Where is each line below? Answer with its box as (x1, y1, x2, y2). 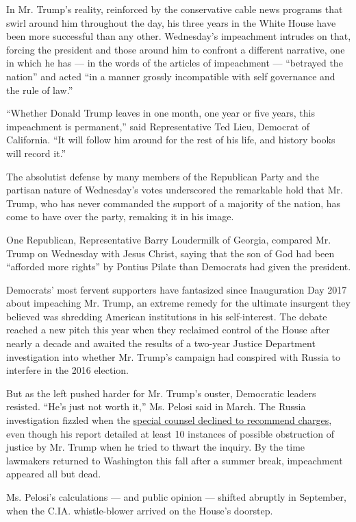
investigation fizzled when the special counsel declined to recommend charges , (6, 413, 332, 427)
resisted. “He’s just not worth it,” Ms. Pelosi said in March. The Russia (6, 399, 306, 414)
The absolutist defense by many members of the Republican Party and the (6, 169, 319, 183)
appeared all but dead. (6, 466, 101, 481)
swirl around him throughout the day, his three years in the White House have (6, 15, 336, 29)
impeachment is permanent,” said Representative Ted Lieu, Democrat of (6, 119, 310, 133)
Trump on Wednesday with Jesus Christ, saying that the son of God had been (6, 246, 335, 260)
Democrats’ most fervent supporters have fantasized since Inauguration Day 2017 (6, 282, 347, 296)
